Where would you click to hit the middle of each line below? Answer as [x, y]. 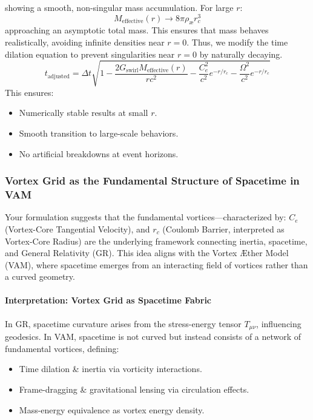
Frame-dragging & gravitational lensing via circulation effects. [134, 389]
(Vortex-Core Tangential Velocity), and [77, 229]
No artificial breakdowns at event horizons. [99, 153]
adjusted [58, 76]
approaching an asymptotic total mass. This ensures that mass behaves [137, 30]
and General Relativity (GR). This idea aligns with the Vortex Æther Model [147, 253]
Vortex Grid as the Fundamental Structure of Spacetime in [152, 181]
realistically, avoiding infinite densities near [85, 42]
